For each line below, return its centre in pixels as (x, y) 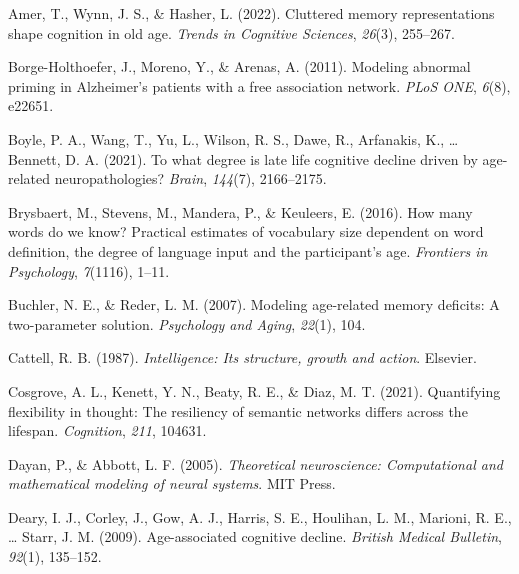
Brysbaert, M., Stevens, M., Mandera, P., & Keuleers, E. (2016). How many (240, 211)
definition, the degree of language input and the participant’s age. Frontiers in (248, 250)
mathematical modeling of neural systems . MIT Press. (172, 483)
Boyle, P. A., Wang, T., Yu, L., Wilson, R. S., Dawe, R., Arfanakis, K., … (233, 138)
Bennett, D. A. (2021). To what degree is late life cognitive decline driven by (243, 158)
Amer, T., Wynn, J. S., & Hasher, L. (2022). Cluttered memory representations (251, 13)
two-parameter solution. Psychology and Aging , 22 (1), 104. (187, 323)
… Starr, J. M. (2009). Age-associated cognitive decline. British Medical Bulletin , (255, 536)
